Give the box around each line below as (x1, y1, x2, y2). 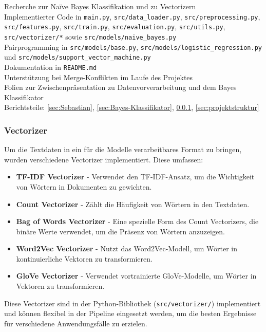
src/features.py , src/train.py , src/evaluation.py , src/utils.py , (4, 21, 225, 32)
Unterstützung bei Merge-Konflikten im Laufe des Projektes (4, 71, 193, 82)
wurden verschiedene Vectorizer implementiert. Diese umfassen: (4, 154, 203, 164)
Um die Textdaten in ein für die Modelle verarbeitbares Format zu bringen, (4, 144, 242, 155)
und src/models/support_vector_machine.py (4, 51, 151, 62)
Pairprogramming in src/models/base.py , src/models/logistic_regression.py (4, 41, 262, 52)
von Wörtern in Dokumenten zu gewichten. (16, 181, 152, 192)
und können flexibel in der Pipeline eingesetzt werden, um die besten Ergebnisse (4, 308, 257, 319)
